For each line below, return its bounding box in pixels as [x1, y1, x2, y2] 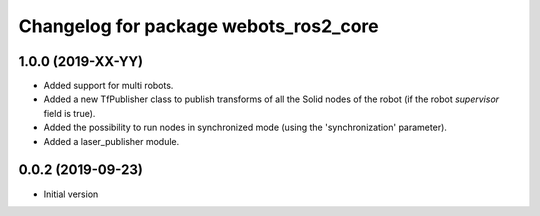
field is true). [43, 107, 96, 119]
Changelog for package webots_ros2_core [18, 15, 379, 37]
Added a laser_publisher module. [43, 135, 180, 147]
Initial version [43, 188, 99, 200]
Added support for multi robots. [43, 80, 174, 92]
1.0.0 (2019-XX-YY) [18, 53, 144, 70]
